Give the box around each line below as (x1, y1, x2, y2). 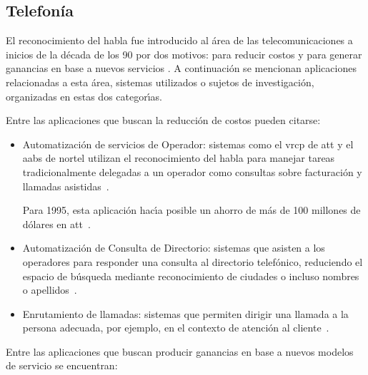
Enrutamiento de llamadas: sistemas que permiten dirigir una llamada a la (22, 306, 349, 321)
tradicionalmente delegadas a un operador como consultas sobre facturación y (22, 164, 362, 179)
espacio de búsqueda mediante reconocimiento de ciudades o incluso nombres (22, 268, 359, 283)
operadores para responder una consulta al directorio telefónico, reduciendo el (22, 254, 363, 269)
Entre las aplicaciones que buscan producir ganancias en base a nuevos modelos (6, 344, 354, 359)
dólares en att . (22, 216, 91, 231)
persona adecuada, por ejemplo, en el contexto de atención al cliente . (22, 320, 329, 335)
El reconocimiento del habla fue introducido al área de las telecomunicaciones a (6, 33, 353, 48)
